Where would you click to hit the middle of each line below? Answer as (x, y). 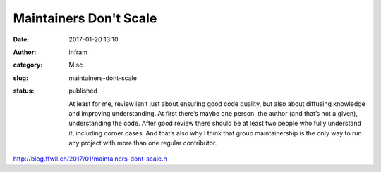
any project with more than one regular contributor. (143, 143)
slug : (20, 78)
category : (28, 65)
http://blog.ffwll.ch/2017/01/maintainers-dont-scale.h (90, 159)
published (83, 91)
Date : (21, 39)
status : (24, 91)
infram (78, 52)
